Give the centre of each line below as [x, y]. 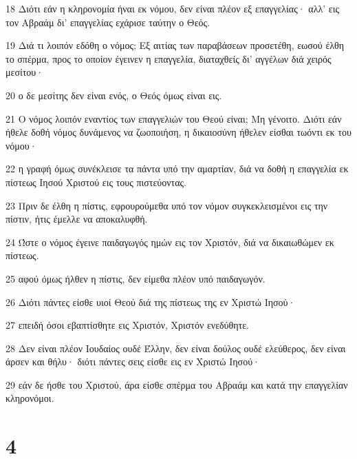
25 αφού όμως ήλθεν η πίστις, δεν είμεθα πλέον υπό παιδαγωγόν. [136, 278]
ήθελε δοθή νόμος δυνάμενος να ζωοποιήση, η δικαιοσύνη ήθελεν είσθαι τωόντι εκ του [178, 132]
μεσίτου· [25, 72]
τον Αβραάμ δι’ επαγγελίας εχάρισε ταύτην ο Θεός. [108, 22]
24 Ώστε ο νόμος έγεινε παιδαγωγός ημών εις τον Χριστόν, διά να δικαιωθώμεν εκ [170, 242]
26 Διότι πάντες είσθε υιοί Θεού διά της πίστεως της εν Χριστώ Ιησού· [151, 302]
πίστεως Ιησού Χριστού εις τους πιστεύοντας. [96, 182]
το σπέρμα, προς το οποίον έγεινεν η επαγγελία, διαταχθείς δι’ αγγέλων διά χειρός [169, 58]
